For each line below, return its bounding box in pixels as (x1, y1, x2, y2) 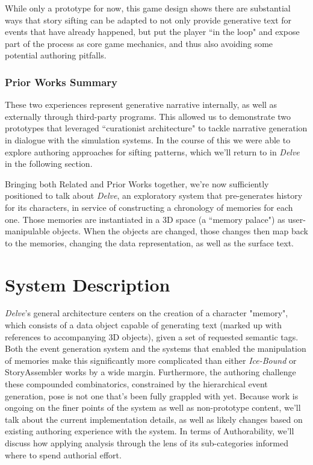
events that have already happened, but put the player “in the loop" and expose (5, 25, 300, 38)
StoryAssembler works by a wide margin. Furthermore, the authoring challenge (5, 366, 296, 378)
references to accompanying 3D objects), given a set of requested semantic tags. (5, 330, 299, 343)
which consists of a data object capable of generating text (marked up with (5, 319, 282, 331)
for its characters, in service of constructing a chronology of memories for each (5, 201, 293, 213)
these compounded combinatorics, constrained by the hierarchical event (5, 378, 268, 390)
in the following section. (5, 157, 93, 170)
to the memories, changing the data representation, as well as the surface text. (5, 236, 294, 249)
